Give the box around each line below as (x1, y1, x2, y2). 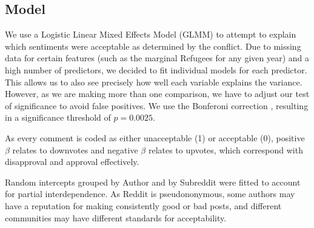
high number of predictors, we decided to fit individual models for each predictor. (5, 63, 307, 76)
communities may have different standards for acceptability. (5, 211, 227, 224)
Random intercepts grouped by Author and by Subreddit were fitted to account (5, 175, 301, 188)
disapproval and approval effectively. (5, 155, 139, 168)
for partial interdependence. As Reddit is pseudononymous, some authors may (5, 187, 295, 200)
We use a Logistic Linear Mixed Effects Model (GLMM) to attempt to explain (5, 28, 296, 41)
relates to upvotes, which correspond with (148, 143, 303, 156)
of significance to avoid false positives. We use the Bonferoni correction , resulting (5, 99, 309, 112)
